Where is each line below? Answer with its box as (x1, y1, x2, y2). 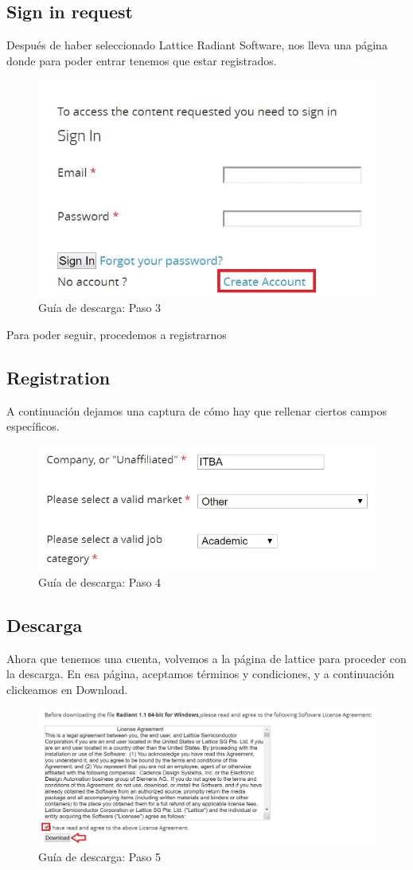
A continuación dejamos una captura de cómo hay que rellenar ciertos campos (6, 402, 387, 419)
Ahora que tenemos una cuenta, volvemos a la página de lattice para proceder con (6, 650, 407, 666)
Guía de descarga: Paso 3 (38, 299, 162, 316)
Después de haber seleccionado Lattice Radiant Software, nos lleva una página (6, 37, 388, 53)
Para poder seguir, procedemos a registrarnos (6, 326, 227, 343)
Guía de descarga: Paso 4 (38, 573, 162, 590)
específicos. (6, 418, 60, 435)
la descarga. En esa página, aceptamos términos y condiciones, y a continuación (6, 665, 395, 682)
